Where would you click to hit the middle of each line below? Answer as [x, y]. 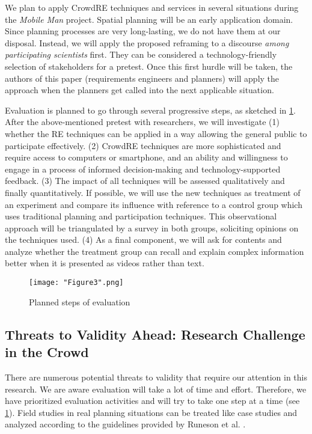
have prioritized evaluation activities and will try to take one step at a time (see [152, 401]
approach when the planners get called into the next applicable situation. [139, 90]
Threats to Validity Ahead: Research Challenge [155, 334]
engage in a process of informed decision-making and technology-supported [143, 169]
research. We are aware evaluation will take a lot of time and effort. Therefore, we [156, 389]
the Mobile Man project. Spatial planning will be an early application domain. [149, 19]
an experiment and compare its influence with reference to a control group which [154, 204]
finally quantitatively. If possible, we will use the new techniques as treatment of [153, 192]
